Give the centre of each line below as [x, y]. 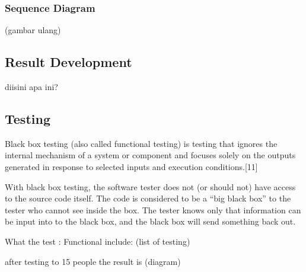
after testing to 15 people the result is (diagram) [93, 261]
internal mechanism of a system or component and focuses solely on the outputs [150, 155]
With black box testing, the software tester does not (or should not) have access [150, 186]
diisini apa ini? [31, 87]
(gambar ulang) [33, 30]
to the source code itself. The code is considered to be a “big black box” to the [148, 198]
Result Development [68, 62]
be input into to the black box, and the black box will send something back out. [150, 221]
